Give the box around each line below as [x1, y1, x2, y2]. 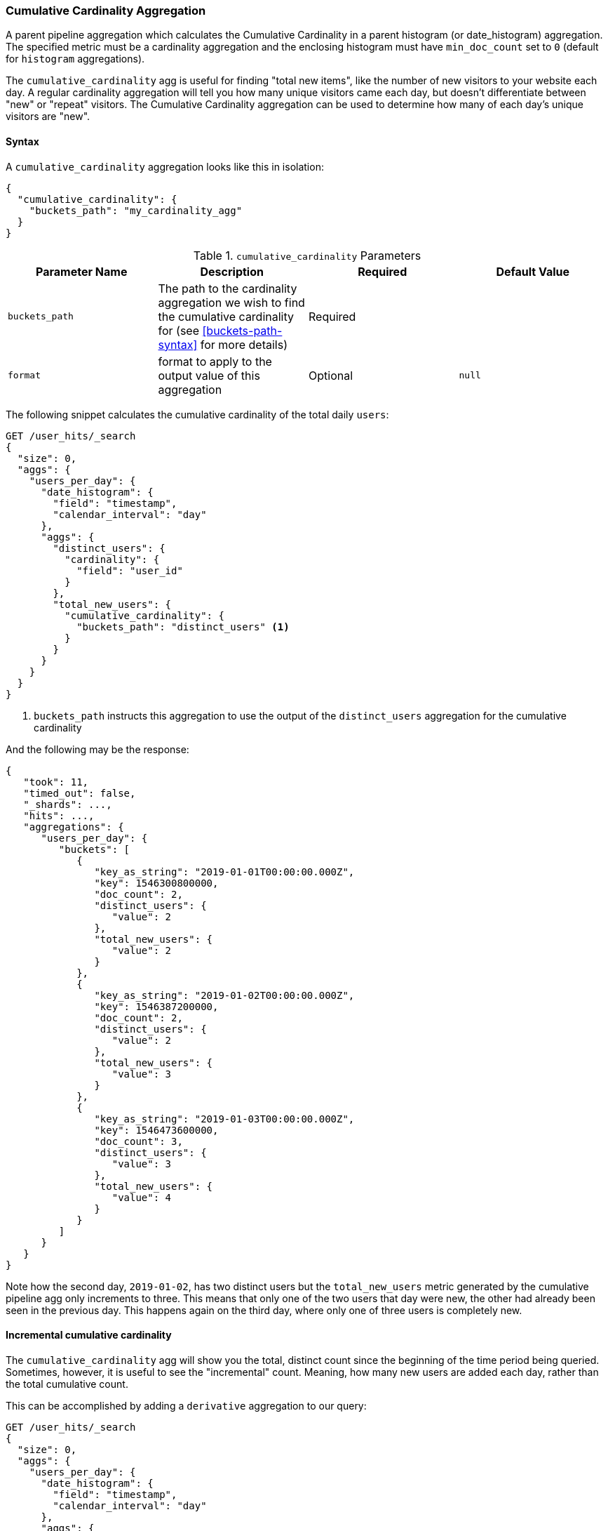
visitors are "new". [6, 110, 90, 123]
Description [200, 264, 264, 279]
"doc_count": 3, [94, 1135, 183, 1147]
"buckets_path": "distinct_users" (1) [76, 621, 290, 632]
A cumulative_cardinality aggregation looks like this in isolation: [6, 160, 324, 173]
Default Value [496, 264, 570, 279]
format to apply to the [158, 354, 272, 369]
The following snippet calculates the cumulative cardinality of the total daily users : [6, 408, 389, 420]
